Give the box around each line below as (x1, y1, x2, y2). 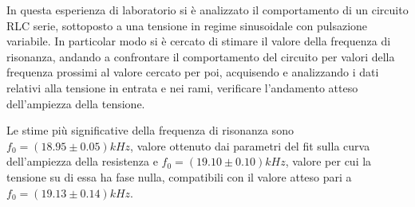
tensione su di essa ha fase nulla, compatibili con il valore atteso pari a (6, 168, 352, 185)
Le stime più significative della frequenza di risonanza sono (6, 122, 294, 139)
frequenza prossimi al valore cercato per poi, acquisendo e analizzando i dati (6, 64, 379, 80)
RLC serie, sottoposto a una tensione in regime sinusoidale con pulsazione (6, 17, 368, 33)
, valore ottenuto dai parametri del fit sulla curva (130, 137, 370, 154)
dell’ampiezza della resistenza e (6, 153, 158, 170)
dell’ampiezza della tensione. (6, 95, 145, 111)
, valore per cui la (285, 153, 372, 170)
